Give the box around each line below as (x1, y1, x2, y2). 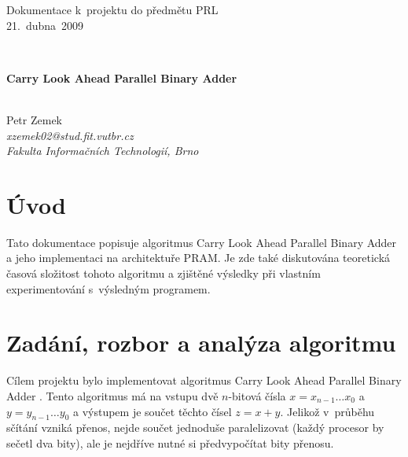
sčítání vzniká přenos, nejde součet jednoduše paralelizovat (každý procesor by (6, 419, 384, 436)
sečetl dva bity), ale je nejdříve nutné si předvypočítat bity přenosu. (6, 434, 334, 451)
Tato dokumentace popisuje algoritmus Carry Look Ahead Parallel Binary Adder (6, 234, 397, 250)
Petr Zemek (6, 111, 62, 127)
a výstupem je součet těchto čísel (72, 403, 232, 419)
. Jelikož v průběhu (280, 403, 375, 419)
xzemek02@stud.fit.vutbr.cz (6, 127, 134, 143)
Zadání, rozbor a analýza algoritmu (6, 326, 396, 359)
